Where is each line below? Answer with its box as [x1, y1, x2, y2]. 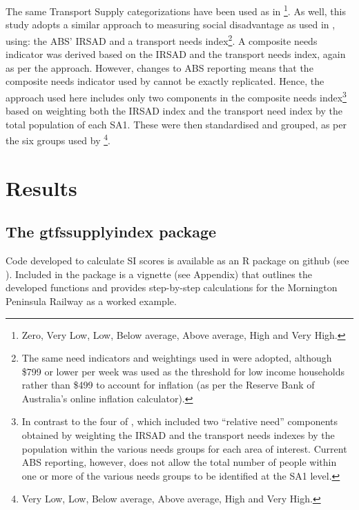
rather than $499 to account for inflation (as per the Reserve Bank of [21, 377, 315, 392]
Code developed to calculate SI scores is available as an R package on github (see [6, 253, 349, 268]
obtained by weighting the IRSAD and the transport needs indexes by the [21, 428, 335, 442]
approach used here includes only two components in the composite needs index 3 [6, 88, 347, 104]
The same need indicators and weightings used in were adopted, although [21, 351, 332, 365]
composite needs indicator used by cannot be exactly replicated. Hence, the [6, 74, 324, 88]
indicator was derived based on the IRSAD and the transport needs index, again [6, 47, 346, 61]
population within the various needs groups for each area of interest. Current [21, 441, 347, 455]
